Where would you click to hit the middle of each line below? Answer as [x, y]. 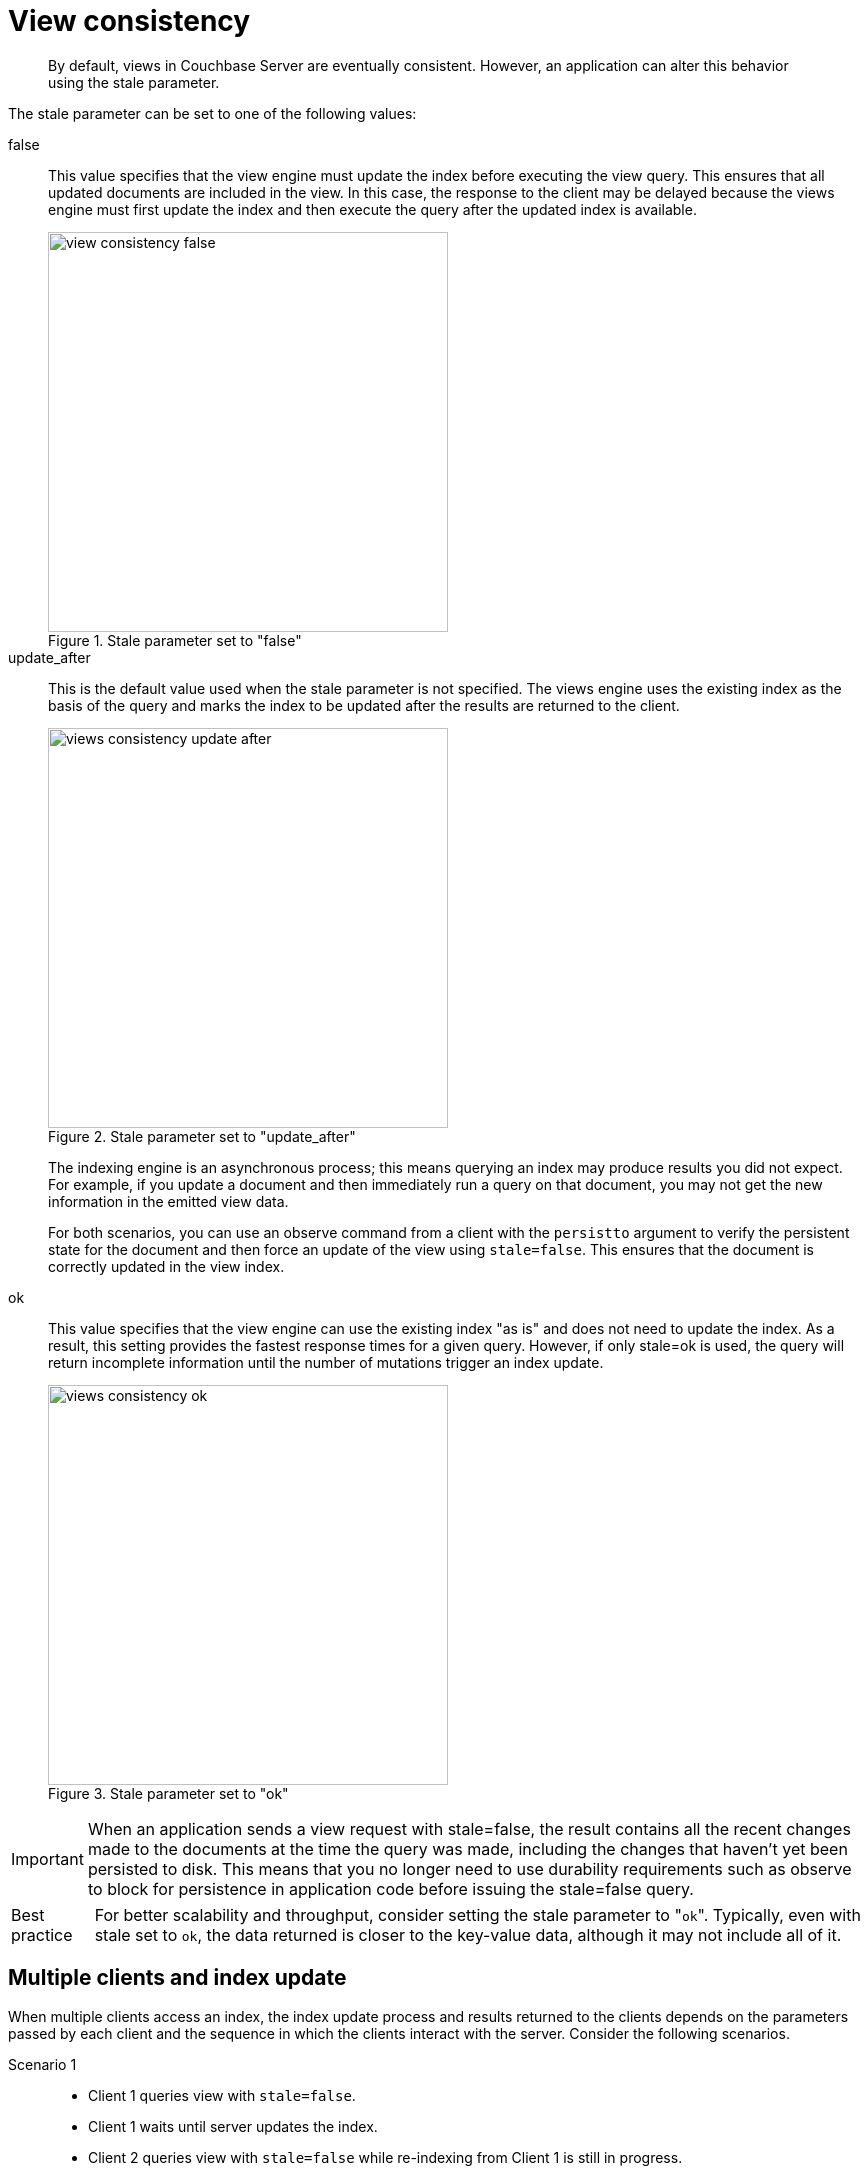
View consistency [129, 21]
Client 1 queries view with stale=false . [222, 2095]
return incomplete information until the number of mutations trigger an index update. [326, 1362]
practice [42, 1934]
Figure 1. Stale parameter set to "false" [175, 640]
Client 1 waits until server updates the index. [233, 2126]
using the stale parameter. [134, 82]
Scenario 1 [42, 2064]
